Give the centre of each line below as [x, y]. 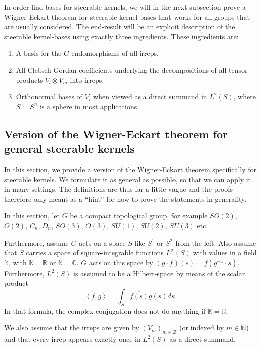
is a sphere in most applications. [89, 106]
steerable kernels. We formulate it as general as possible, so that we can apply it [128, 179]
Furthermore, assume [36, 242]
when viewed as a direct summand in [150, 97]
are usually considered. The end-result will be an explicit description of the [120, 26]
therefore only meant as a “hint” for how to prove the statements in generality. [125, 199]
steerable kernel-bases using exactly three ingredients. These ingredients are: [121, 36]
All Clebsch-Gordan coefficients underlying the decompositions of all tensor [132, 70]
